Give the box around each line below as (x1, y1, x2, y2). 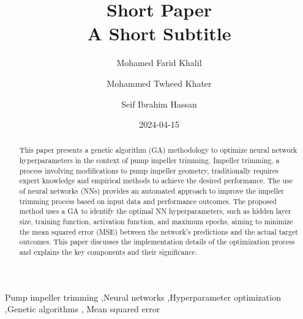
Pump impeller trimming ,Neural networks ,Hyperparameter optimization (5, 290, 281, 303)
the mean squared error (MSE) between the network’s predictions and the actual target (19, 226, 298, 237)
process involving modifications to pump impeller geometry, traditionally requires (19, 165, 279, 175)
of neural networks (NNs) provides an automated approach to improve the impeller (19, 186, 284, 196)
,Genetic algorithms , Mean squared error (5, 302, 160, 315)
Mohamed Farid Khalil (116, 56, 202, 69)
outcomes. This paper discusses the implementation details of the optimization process (19, 237, 295, 247)
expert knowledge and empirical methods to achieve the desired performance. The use (19, 175, 293, 186)
